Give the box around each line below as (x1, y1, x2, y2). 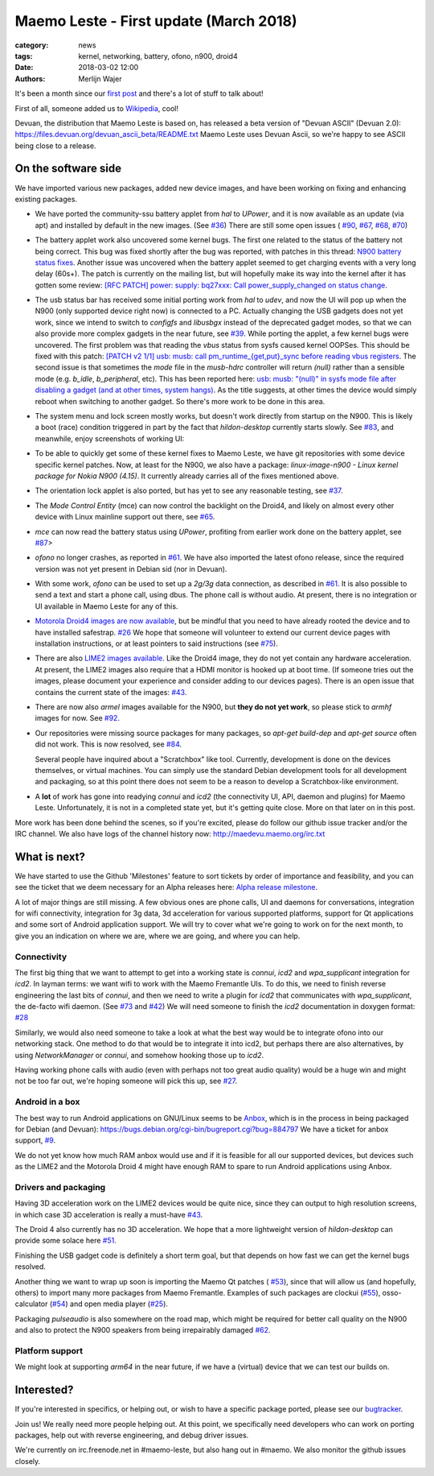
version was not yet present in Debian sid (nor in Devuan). (35, 564, 227, 573)
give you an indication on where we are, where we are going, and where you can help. (14, 931, 301, 941)
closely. (14, 1456, 41, 1466)
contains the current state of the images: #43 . (35, 687, 187, 697)
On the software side (14, 162, 122, 176)
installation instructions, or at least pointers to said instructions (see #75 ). (35, 639, 279, 648)
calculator (14, 1299, 48, 1309)
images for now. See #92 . (35, 713, 121, 723)
